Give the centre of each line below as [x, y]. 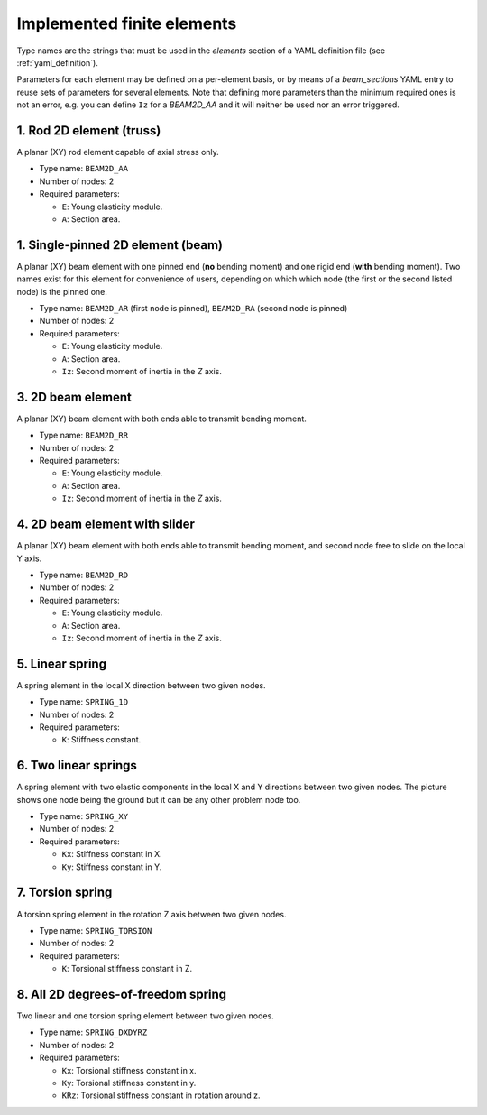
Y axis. [29, 558]
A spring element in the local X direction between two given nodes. [141, 685]
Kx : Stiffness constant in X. [112, 854]
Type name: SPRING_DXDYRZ [93, 1032]
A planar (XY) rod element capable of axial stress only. [118, 152]
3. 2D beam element [74, 397]
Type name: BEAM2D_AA [84, 169]
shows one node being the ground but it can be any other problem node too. [159, 799]
